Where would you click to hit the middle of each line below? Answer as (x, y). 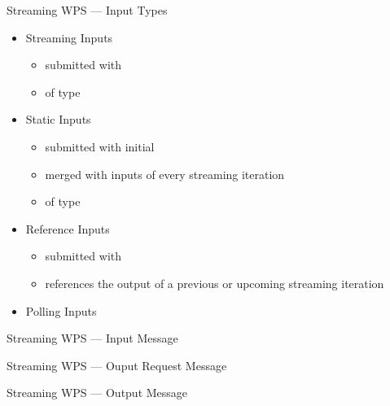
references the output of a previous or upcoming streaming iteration (215, 283)
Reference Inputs (68, 228)
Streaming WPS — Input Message (92, 338)
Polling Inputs (61, 310)
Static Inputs (58, 119)
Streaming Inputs (69, 37)
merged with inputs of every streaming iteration (165, 174)
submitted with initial (100, 146)
